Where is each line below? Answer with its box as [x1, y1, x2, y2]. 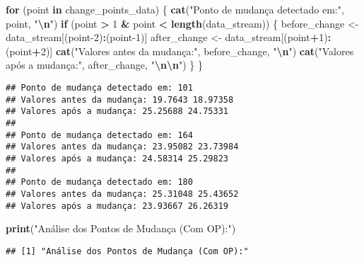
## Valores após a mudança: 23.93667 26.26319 [6, 200, 228, 211]
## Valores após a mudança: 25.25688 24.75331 [6, 106, 228, 117]
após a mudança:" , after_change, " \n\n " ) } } [6, 57, 203, 72]
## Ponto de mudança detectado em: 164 [6, 130, 193, 140]
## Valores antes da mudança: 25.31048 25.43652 [6, 188, 239, 199]
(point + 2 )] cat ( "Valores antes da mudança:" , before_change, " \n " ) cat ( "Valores [6, 43, 354, 58]
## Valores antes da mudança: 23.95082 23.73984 [6, 142, 239, 152]
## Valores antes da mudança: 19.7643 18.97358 [6, 94, 234, 105]
